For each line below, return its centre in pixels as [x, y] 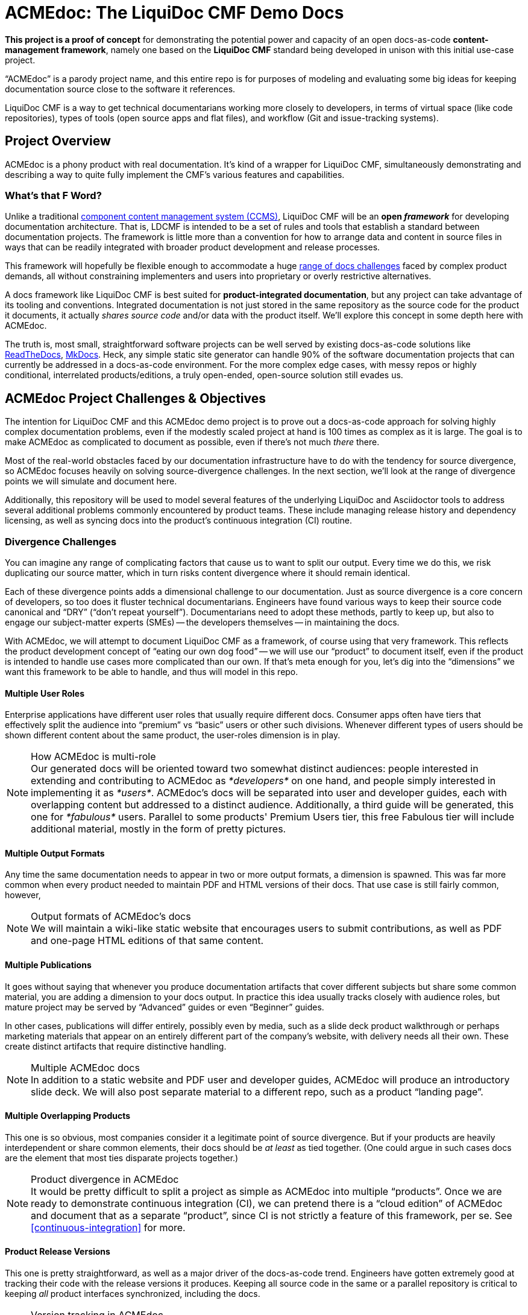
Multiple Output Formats [55, 853]
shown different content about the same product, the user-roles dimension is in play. [173, 735]
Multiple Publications [48, 965]
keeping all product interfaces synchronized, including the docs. [133, 1294]
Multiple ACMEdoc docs [85, 1067]
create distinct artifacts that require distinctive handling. [116, 1046]
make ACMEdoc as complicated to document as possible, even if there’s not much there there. [192, 442]
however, [23, 895]
